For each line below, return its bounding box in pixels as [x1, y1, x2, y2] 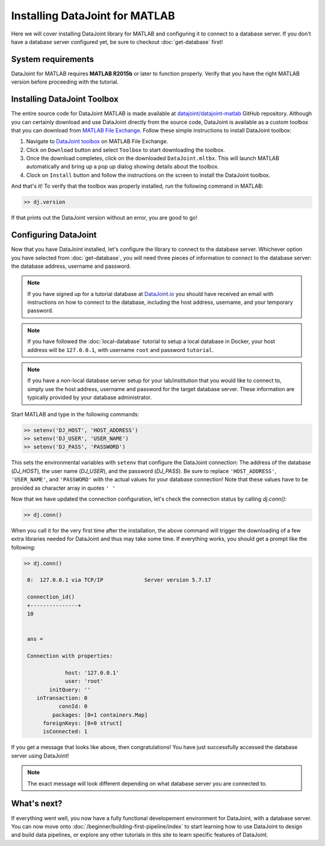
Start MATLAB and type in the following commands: [11, 410, 140, 418]
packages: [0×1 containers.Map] [52, 711, 148, 718]
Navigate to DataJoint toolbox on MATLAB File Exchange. [26, 138, 169, 145]
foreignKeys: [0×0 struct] [43, 720, 123, 727]
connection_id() [27, 593, 75, 601]
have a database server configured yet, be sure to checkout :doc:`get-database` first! [11, 38, 223, 45]
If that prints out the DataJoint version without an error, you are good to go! [11, 214, 198, 221]
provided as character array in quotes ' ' [11, 484, 116, 492]
